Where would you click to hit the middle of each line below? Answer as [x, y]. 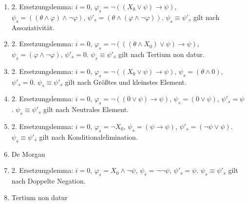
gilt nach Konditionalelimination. [88, 137]
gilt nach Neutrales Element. [86, 109]
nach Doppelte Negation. [48, 180]
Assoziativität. [33, 27]
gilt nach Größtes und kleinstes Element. [126, 82]
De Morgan [28, 154]
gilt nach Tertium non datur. [162, 54]
